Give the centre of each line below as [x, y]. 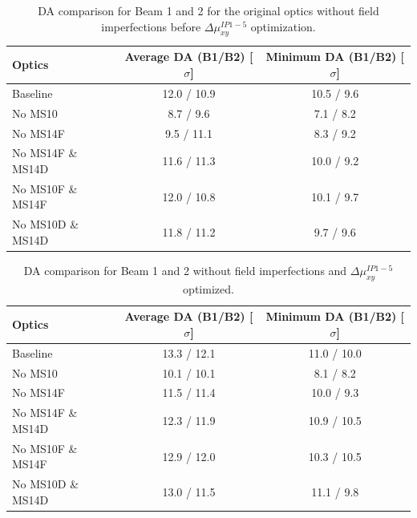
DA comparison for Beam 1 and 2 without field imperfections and [185, 270]
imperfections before [151, 26]
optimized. [208, 288]
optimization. [283, 26]
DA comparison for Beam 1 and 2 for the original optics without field [208, 10]
